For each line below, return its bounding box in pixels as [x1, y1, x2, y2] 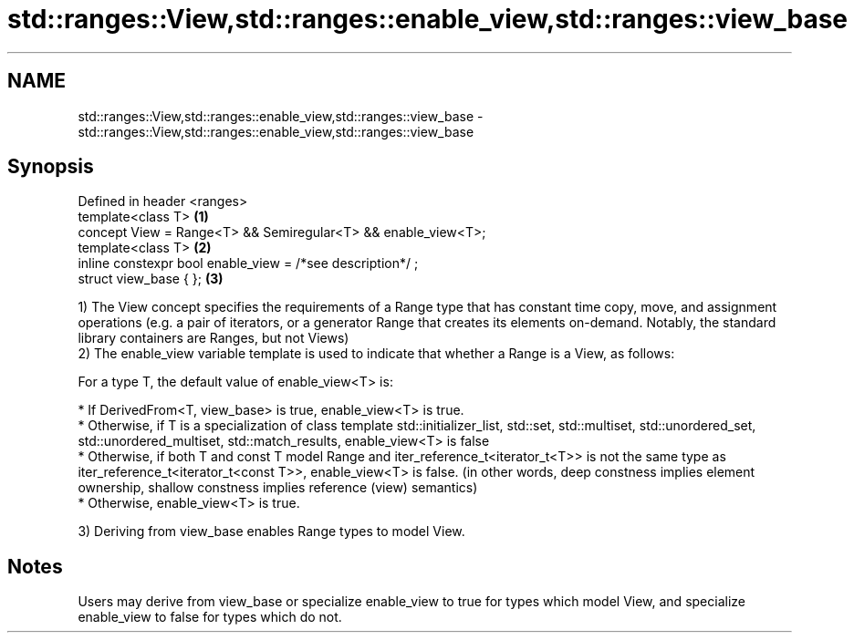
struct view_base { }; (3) [78, 271, 224, 287]
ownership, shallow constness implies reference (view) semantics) [78, 480, 478, 496]
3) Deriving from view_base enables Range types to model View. [78, 523, 465, 540]
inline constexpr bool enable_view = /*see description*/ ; [78, 255, 419, 272]
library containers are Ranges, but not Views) [78, 330, 349, 346]
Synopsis [7, 155, 94, 179]
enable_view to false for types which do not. [78, 609, 342, 625]
